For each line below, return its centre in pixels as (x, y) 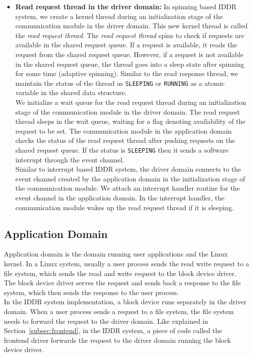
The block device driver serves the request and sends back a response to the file (122, 283)
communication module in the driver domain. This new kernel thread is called (131, 26)
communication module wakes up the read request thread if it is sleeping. (125, 207)
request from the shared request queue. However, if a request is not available (129, 54)
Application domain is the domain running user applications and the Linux (116, 254)
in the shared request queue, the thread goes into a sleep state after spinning (130, 64)
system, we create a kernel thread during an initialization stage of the (119, 16)
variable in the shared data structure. (71, 92)
